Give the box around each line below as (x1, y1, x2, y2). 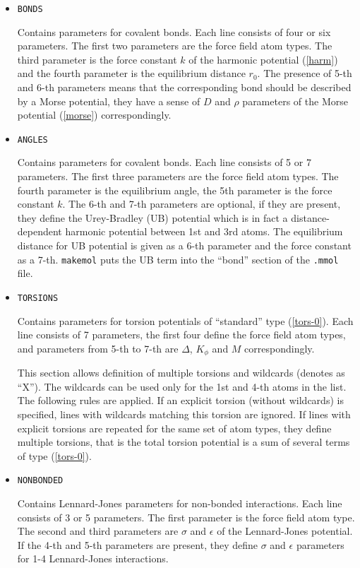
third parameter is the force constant (17, 52, 177, 66)
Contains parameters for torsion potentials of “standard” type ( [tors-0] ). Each (17, 313, 354, 328)
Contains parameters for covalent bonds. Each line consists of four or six (17, 24, 331, 39)
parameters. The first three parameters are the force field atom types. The (17, 169, 339, 184)
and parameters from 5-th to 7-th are (17, 341, 179, 355)
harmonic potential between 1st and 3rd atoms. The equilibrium (65, 224, 343, 239)
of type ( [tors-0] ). (17, 448, 92, 463)
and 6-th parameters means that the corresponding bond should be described (17, 80, 352, 95)
